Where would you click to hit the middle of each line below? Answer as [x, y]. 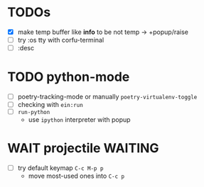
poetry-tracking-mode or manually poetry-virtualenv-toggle [107, 97]
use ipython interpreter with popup [79, 119]
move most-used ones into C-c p [76, 176]
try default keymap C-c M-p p [60, 168]
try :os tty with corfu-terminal [61, 40]
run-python [34, 112]
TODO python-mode [69, 77]
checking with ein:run [50, 105]
